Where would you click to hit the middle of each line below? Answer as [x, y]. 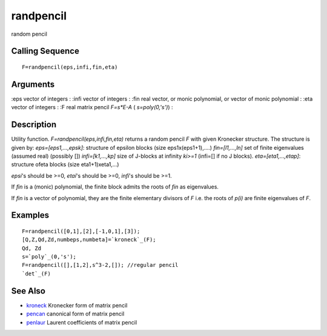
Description [34, 125]
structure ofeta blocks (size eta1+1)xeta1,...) [65, 164]
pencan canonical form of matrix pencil [75, 314]
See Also [28, 291]
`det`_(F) [36, 274]
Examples [30, 215]
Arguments [33, 84]
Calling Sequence [45, 51]
